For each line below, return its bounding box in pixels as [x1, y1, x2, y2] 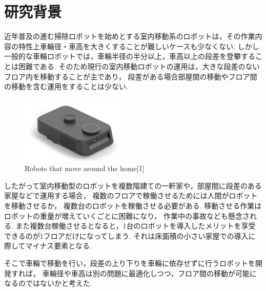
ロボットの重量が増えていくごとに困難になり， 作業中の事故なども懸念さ [4, 210, 250, 221]
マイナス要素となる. [25, 240, 92, 251]
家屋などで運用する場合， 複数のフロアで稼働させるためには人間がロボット [4, 190, 258, 201]
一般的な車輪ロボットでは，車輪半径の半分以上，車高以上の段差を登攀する [4, 51, 255, 61]
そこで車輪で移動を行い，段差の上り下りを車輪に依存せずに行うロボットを [4, 258, 255, 268]
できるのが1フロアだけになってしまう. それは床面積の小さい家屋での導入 [4, 230, 249, 241]
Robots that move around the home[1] [25, 163, 145, 174]
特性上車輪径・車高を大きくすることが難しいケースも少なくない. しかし [18, 40, 259, 51]
